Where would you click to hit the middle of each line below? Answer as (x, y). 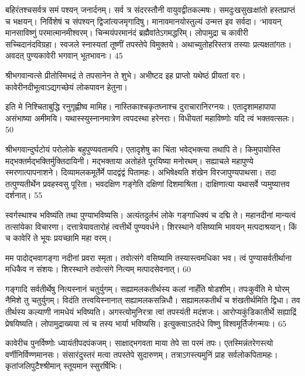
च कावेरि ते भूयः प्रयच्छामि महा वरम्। (59, 238)
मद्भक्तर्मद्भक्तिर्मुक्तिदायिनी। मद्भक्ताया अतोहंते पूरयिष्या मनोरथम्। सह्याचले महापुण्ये (129, 160)
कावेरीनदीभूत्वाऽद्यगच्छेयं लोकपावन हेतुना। (66, 87)
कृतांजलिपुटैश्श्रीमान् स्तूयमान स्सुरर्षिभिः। (64, 366)
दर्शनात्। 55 (24, 195)
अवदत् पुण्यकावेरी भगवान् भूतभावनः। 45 (64, 55)
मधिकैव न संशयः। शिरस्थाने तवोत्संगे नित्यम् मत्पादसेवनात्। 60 (98, 269)
